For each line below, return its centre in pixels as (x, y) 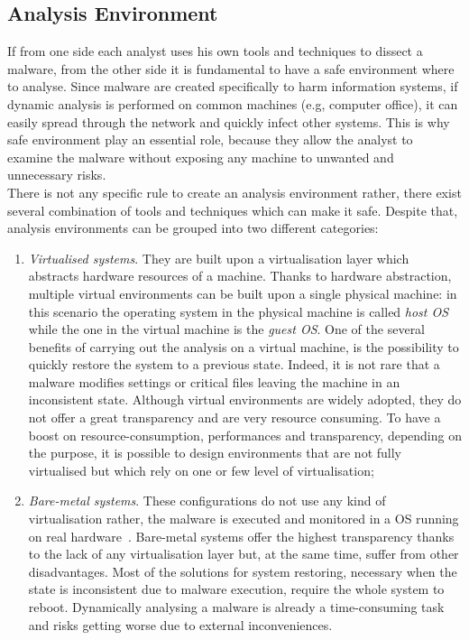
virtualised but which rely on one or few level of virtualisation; (201, 470)
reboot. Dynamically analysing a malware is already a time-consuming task (236, 607)
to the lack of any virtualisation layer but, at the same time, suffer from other (244, 554)
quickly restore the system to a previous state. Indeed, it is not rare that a (234, 364)
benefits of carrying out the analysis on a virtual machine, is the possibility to (244, 346)
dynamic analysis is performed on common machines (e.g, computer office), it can (233, 103)
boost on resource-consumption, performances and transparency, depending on (245, 435)
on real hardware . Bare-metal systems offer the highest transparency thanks (241, 536)
